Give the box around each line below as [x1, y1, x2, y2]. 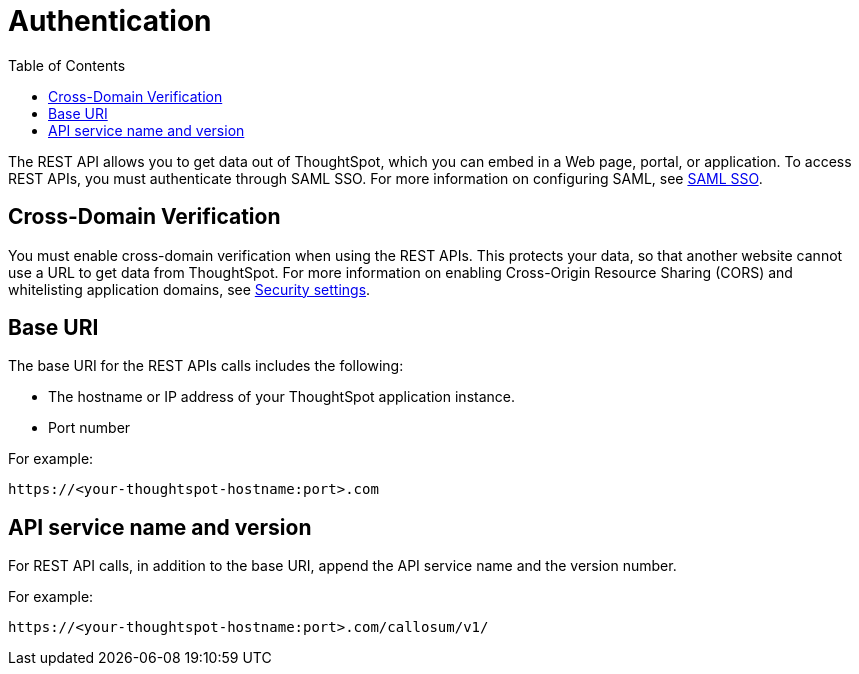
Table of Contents [8, 56, 126, 74]
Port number [48, 419, 131, 437]
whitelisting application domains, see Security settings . [8, 280, 371, 298]
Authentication [8, 4, 212, 38]
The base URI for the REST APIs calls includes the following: [8, 357, 404, 375]
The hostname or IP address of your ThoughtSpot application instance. [48, 388, 515, 406]
